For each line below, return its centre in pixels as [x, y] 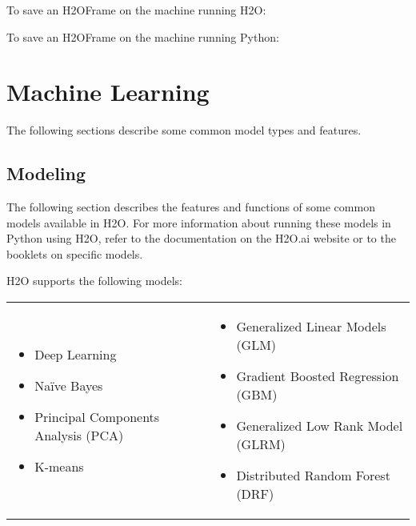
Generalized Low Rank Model [320, 426]
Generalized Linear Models [311, 327]
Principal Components [97, 416]
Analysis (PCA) [79, 435]
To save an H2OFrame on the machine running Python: [143, 36]
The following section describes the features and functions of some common [191, 207]
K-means [59, 466]
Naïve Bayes [69, 385]
